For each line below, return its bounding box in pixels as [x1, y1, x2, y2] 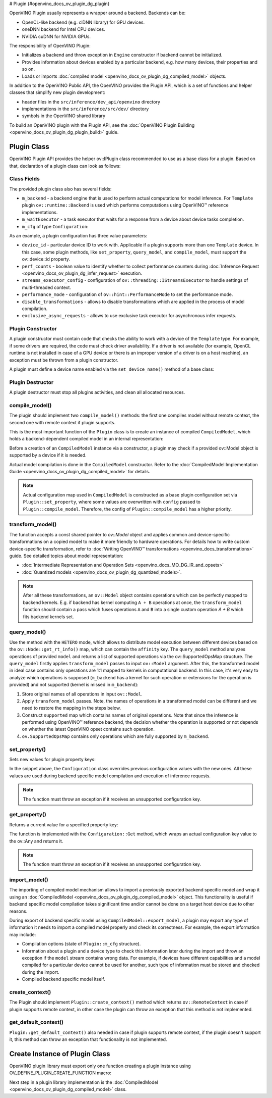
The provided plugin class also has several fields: [9, 186, 112, 192]
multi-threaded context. [22, 284, 72, 290]
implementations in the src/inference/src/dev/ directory [22, 106, 149, 112]
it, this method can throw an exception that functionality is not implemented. [9, 1036, 167, 1042]
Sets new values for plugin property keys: [9, 757, 96, 763]
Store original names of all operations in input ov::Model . [22, 691, 143, 697]
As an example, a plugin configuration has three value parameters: [9, 233, 148, 239]
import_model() [9, 876, 48, 883]
